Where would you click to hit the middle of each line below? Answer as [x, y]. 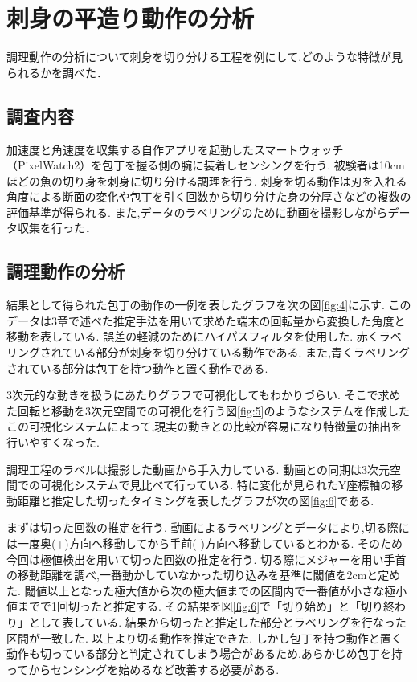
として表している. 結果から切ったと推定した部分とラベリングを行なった [217, 621]
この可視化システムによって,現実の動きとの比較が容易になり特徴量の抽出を [204, 426]
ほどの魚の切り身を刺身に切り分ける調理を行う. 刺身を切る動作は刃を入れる [207, 180]
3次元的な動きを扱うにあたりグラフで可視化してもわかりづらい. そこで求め [204, 395]
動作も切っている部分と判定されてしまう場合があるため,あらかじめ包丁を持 [204, 653]
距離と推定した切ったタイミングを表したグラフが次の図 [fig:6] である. [196, 500]
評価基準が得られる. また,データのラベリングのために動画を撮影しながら [197, 212]
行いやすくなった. [53, 442]
